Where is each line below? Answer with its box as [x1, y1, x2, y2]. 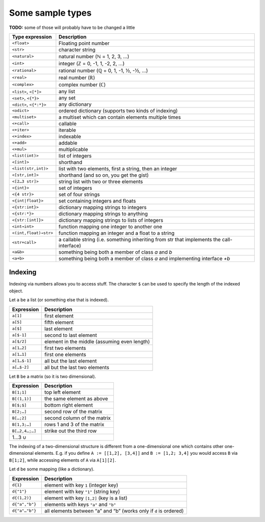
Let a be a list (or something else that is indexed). [9, 297, 109, 303]
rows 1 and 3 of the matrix [44, 421, 105, 428]
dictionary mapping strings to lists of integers [58, 216, 163, 223]
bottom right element [44, 402, 93, 409]
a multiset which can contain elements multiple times [58, 113, 181, 120]
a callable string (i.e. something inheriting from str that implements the [58, 236, 221, 243]
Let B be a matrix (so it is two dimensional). [9, 373, 96, 379]
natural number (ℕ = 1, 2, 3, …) [58, 53, 130, 60]
